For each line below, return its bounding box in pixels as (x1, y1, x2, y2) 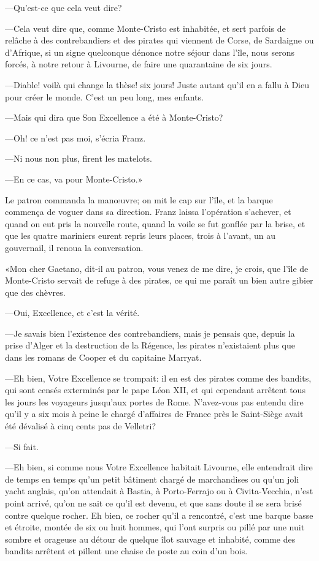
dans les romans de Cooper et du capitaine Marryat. (5, 351, 202, 364)
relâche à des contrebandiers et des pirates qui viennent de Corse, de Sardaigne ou (5, 34, 314, 47)
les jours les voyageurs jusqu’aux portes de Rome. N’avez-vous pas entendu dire (5, 395, 304, 408)
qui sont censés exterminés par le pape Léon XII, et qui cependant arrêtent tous (5, 383, 306, 396)
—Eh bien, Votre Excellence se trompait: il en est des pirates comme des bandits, (5, 371, 312, 384)
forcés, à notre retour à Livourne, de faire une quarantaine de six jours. (5, 58, 272, 70)
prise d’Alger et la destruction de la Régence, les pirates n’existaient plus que (5, 339, 295, 352)
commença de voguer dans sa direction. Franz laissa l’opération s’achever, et (5, 205, 291, 218)
